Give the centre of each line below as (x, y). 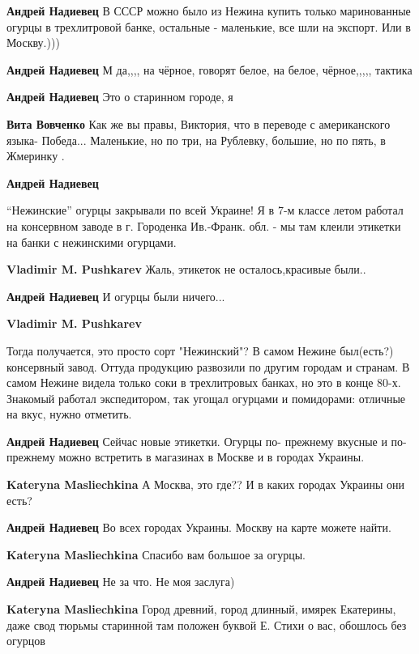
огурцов (26, 641)
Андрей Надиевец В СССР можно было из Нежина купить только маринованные (209, 11)
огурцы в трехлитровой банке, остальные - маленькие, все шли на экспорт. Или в (209, 26)
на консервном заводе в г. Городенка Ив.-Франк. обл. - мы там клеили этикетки (204, 225)
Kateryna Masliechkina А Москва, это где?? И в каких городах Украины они (205, 484)
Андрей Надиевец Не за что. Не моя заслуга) (121, 582)
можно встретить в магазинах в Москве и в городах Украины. (212, 457)
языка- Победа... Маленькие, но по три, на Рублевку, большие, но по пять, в (196, 140)
